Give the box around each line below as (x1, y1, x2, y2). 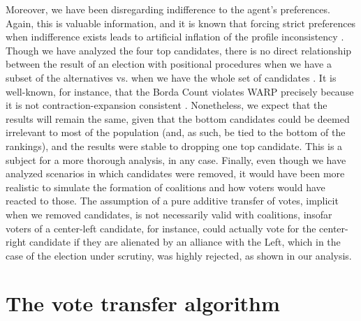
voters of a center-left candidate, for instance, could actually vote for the (6, 221, 316, 235)
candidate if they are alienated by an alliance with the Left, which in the (29, 234, 341, 249)
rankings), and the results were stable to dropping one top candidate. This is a (6, 138, 343, 153)
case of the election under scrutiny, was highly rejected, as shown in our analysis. (6, 248, 352, 262)
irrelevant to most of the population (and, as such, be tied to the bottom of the (6, 125, 346, 140)
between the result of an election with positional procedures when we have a (6, 57, 332, 71)
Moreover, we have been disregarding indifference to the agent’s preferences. (6, 2, 330, 16)
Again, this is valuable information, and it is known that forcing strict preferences (6, 15, 356, 30)
